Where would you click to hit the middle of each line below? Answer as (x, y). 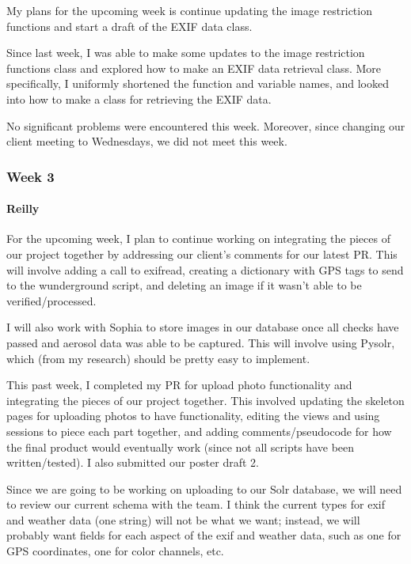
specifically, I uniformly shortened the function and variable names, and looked (198, 83)
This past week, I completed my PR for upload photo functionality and (179, 385)
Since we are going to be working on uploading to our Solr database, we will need (204, 488)
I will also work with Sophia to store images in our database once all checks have (203, 327)
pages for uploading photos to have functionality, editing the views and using (193, 416)
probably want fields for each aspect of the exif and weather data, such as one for (204, 535)
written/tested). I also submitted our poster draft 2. (133, 462)
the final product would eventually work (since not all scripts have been (181, 447)
